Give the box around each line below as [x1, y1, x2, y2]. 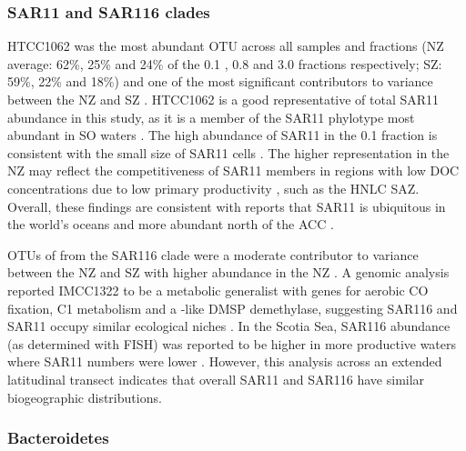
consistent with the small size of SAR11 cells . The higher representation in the [7, 143, 450, 162]
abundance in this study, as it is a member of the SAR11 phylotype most [7, 107, 415, 126]
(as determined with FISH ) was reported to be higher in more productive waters [7, 334, 457, 353]
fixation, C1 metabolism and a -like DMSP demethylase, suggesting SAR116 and [7, 298, 458, 317]
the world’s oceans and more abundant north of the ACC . [7, 215, 334, 234]
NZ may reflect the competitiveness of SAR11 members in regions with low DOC [7, 161, 460, 180]
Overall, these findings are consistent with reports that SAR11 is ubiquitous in [7, 196, 446, 215]
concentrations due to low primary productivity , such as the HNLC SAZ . [7, 178, 420, 197]
